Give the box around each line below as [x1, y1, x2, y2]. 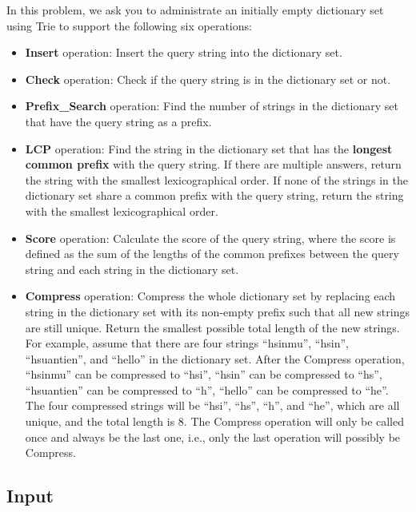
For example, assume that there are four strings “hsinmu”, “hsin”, [25, 335, 349, 351]
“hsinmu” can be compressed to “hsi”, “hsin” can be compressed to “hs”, [25, 366, 382, 383]
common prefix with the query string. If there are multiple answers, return [25, 156, 402, 173]
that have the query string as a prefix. [25, 113, 212, 129]
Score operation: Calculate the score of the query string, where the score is [25, 229, 396, 246]
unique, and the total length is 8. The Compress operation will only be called [25, 413, 405, 430]
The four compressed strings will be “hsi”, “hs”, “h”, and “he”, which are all [25, 397, 400, 414]
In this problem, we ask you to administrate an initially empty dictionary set [6, 2, 384, 18]
